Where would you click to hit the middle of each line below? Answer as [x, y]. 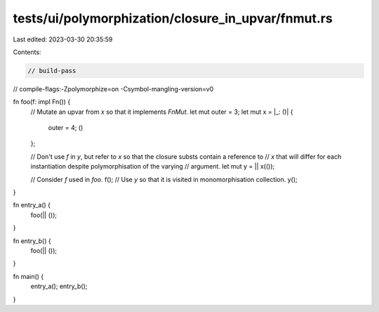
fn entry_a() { [32, 205]
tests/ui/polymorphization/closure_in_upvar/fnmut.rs [173, 18]
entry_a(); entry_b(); [59, 286]
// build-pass [52, 71]
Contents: [27, 52]
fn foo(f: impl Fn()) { [42, 102]
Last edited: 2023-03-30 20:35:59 [63, 39]
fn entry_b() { [32, 241]
